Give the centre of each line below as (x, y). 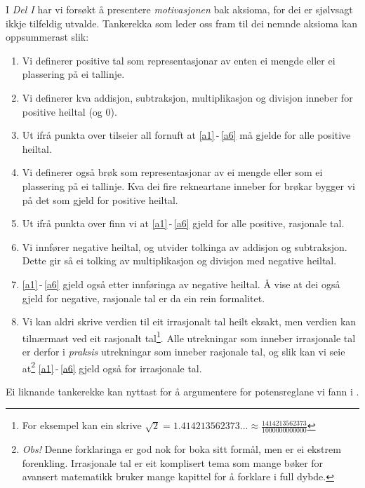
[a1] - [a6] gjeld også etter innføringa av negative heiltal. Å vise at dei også (181, 284)
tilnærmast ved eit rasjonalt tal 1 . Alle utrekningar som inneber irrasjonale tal (189, 337)
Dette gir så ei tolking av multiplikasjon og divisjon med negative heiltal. (179, 260)
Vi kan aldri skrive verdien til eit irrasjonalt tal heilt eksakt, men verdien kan (189, 321)
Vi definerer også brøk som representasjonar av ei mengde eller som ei (172, 172)
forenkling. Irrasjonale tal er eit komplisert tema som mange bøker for (173, 462)
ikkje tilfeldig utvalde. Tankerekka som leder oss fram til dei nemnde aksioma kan (181, 23)
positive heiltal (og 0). (69, 111)
